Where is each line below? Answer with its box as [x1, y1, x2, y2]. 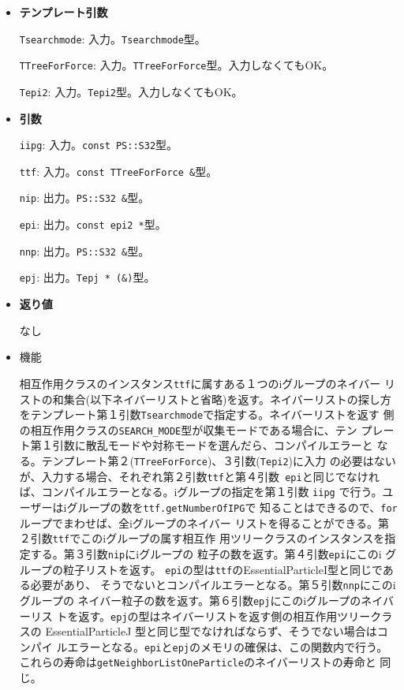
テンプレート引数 [19, 4, 108, 20]
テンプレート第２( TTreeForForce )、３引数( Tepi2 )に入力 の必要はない [41, 453, 396, 469]
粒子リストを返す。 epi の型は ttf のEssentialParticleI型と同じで [62, 561, 383, 577]
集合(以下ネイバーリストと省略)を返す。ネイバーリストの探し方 [63, 390, 391, 407]
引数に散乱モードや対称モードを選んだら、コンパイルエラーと [52, 437, 373, 453]
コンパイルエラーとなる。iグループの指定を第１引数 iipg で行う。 [41, 483, 383, 500]
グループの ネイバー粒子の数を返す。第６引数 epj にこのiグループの [19, 591, 361, 608]
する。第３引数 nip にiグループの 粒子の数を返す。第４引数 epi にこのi [30, 545, 382, 561]
